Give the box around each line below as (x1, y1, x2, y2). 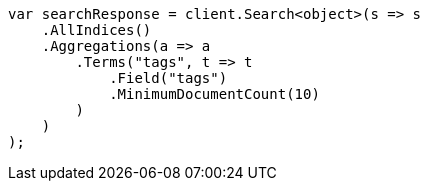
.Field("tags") (109, 70, 228, 86)
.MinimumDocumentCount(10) (109, 86, 320, 102)
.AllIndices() (41, 22, 152, 38)
